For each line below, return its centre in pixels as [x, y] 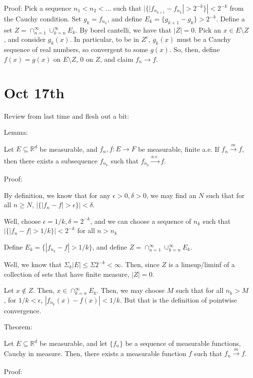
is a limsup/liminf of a [202, 264]
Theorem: [18, 327]
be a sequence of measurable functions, [183, 343]
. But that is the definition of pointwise [178, 299]
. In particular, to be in [104, 39]
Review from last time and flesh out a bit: [67, 116]
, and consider [25, 39]
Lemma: [16, 132]
